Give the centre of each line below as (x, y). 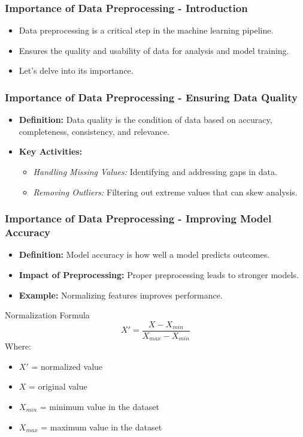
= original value (58, 386)
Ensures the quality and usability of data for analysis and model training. (154, 50)
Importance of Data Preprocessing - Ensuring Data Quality (151, 97)
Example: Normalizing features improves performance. (121, 295)
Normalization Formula (47, 315)
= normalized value (67, 366)
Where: (18, 346)
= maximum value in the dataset (101, 427)
